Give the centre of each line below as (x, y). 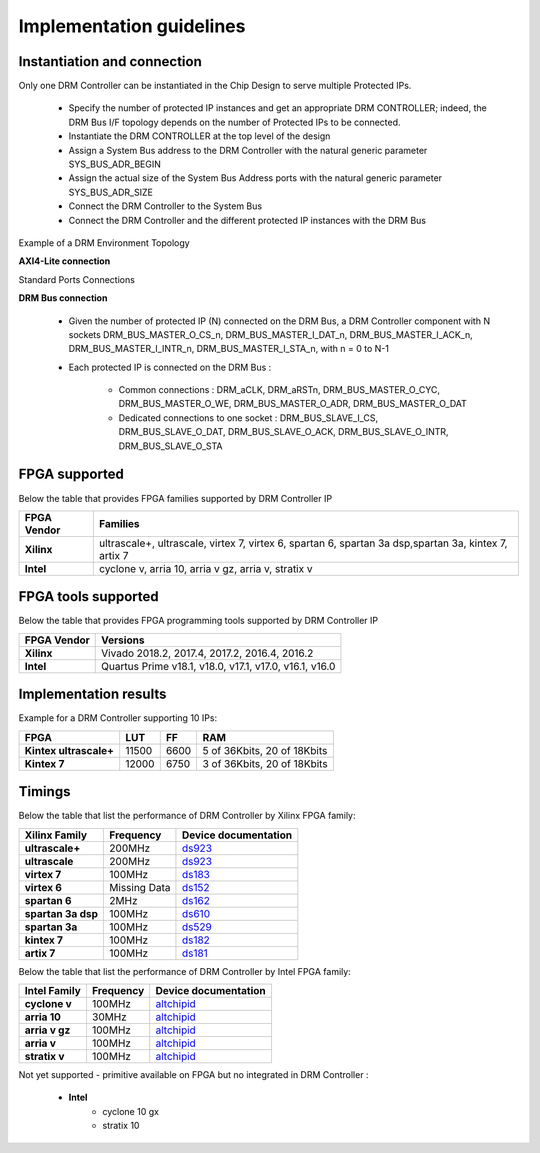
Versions (123, 640)
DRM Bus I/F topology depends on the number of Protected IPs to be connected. (234, 122)
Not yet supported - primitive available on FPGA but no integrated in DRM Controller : (193, 1075)
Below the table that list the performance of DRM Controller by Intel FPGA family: (185, 971)
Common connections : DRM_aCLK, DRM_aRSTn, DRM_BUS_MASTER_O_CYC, (279, 390)
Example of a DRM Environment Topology (104, 242)
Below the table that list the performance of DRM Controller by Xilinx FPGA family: (187, 816)
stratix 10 (121, 1126)
